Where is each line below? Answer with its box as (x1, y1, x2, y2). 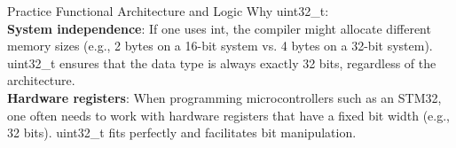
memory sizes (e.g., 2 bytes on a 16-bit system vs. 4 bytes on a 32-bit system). (7, 36, 433, 55)
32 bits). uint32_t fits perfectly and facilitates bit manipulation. (7, 123, 357, 142)
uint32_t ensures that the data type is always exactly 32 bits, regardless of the (7, 53, 436, 72)
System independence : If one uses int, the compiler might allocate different (7, 19, 431, 37)
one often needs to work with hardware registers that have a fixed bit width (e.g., (7, 105, 450, 124)
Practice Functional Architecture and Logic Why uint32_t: (7, 2, 329, 19)
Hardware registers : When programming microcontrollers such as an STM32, (7, 88, 442, 106)
